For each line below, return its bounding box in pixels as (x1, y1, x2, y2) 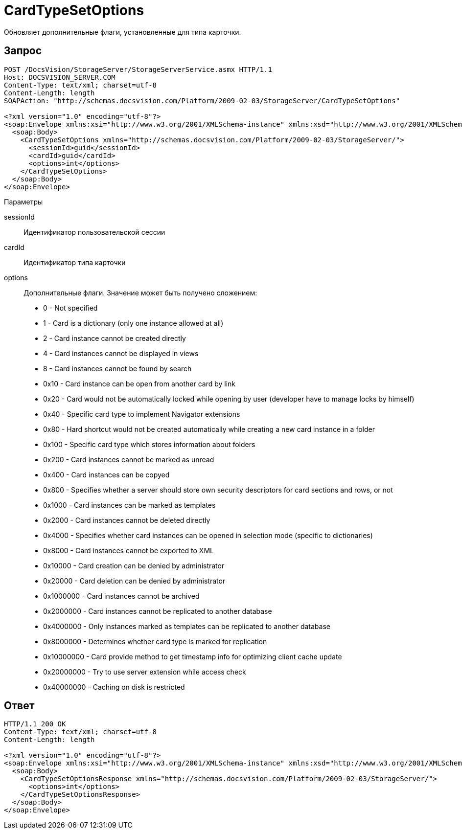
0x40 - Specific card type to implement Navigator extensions (43, 409, 240, 418)
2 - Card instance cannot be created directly (43, 334, 186, 342)
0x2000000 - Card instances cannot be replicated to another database (43, 607, 272, 615)
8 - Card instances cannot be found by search (43, 364, 192, 373)
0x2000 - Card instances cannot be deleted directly (43, 516, 210, 524)
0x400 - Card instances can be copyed (43, 470, 170, 479)
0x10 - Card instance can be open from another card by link (43, 379, 236, 388)
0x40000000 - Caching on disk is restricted (43, 682, 185, 691)
